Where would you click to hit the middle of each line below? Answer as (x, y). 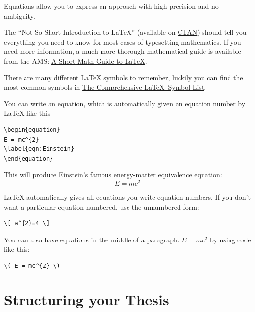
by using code (230, 239)
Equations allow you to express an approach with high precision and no (111, 6)
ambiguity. (20, 15)
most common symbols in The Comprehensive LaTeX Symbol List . (105, 87)
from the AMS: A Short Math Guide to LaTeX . (76, 60)
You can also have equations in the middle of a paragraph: (92, 239)
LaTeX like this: (28, 113)
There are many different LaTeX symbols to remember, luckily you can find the (124, 77)
